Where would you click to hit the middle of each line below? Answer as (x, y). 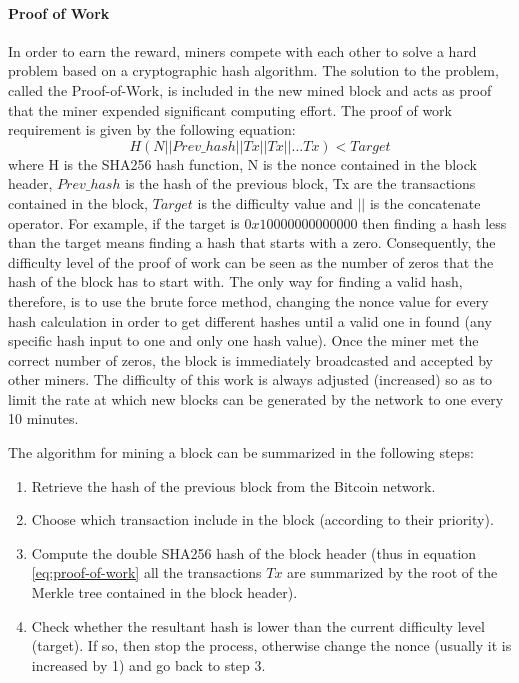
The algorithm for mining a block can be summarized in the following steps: (241, 452)
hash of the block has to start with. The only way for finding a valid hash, (235, 281)
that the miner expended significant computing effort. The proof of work (230, 109)
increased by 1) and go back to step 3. (148, 664)
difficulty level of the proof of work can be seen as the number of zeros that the (251, 261)
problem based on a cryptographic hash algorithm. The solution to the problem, (253, 70)
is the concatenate (425, 202)
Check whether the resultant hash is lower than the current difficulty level (258, 625)
